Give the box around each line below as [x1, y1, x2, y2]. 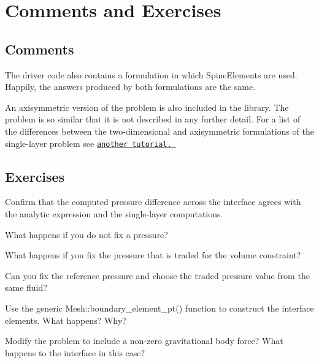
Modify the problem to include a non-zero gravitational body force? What [5, 334, 283, 347]
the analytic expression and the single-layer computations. [5, 208, 223, 220]
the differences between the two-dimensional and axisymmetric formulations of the [5, 124, 314, 137]
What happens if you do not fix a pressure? [5, 228, 168, 241]
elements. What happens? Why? [5, 313, 126, 326]
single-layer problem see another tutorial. [5, 137, 172, 149]
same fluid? [5, 281, 47, 294]
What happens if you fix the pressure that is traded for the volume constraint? [5, 249, 301, 261]
